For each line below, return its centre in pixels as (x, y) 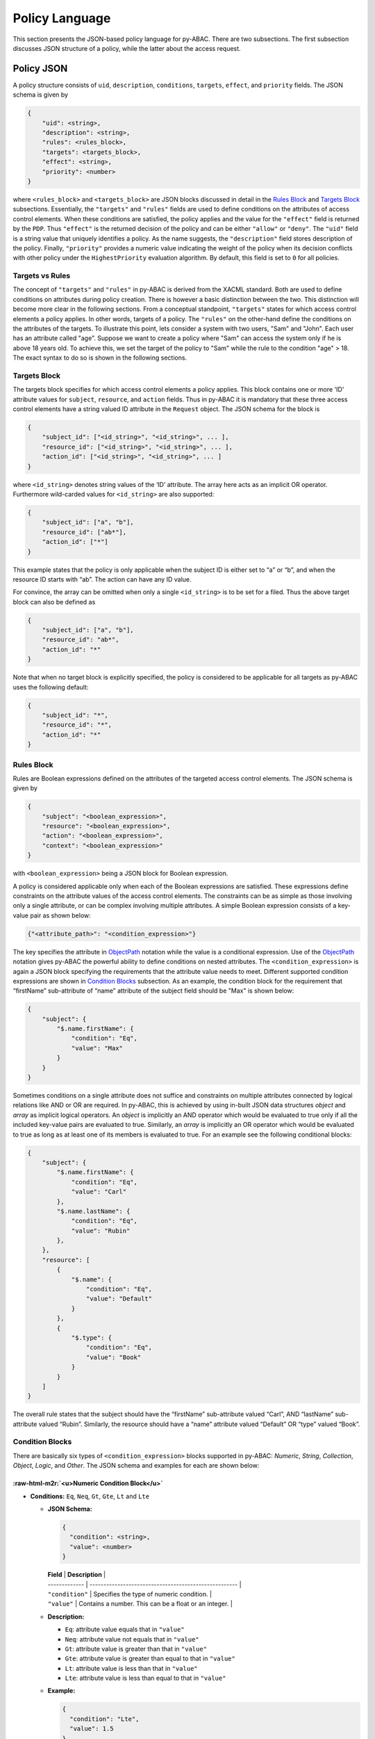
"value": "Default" (119, 1299)
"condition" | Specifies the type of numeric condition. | (130, 1594)
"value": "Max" (97, 1048)
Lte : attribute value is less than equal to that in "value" (145, 1678)
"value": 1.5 (92, 1729)
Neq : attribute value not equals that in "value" (132, 1639)
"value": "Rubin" (101, 1231)
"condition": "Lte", (105, 1719)
